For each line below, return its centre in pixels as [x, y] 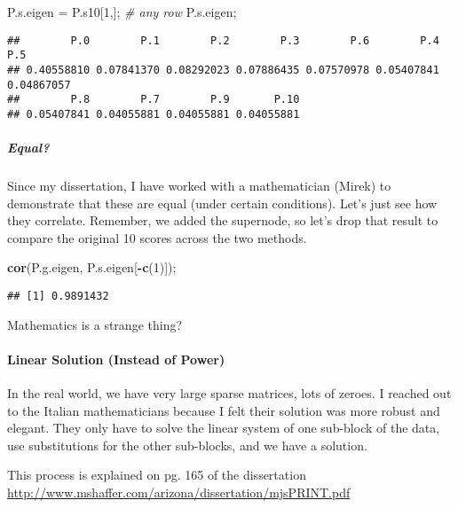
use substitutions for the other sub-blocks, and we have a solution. [187, 445]
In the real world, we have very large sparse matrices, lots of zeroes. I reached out [229, 393]
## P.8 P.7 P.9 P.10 [154, 100]
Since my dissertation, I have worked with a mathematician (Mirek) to [199, 186]
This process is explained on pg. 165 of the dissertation [157, 475]
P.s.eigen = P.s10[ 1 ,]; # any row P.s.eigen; [122, 12]
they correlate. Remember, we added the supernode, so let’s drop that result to [223, 220]
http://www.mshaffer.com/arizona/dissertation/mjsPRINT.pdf [179, 492]
